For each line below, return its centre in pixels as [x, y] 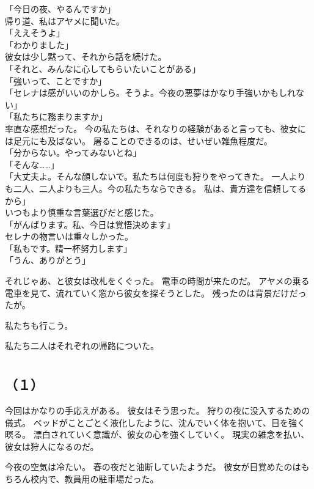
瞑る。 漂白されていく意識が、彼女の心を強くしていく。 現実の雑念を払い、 [157, 434]
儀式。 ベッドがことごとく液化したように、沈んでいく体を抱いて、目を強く [155, 422]
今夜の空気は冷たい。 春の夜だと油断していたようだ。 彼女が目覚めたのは [153, 467]
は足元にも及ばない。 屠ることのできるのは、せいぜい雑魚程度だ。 [139, 140]
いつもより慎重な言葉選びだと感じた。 [82, 212]
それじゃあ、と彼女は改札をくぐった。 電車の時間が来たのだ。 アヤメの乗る [157, 281]
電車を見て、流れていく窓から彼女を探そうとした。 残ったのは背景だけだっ [156, 292]
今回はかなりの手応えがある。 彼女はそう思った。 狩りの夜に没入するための [158, 410]
